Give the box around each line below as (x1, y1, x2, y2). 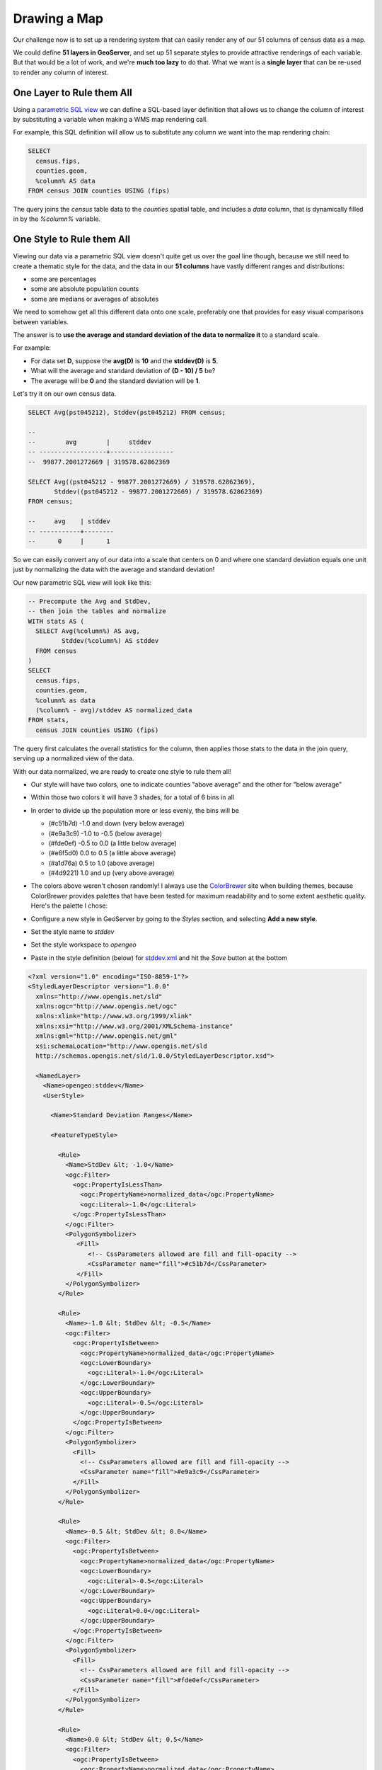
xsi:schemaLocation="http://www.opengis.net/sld (35, 1041, 208, 1050)
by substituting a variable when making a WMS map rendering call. (13, 115, 209, 124)
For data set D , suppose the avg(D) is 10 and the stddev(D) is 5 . (30, 356, 219, 365)
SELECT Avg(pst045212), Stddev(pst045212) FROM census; (28, 408, 226, 416)
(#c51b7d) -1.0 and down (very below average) (48, 819, 185, 828)
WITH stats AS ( (28, 617, 85, 625)
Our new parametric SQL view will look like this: (13, 578, 152, 587)
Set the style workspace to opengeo (30, 940, 137, 949)
